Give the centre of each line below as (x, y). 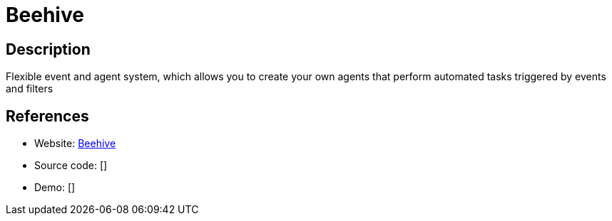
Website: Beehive (75, 144)
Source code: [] (71, 166)
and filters (30, 89)
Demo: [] (55, 188)
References (47, 116)
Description (48, 49)
